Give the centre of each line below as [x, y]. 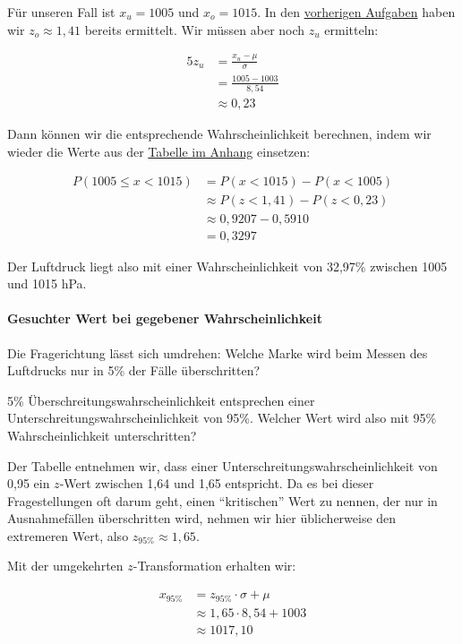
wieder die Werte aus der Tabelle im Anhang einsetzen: [159, 151]
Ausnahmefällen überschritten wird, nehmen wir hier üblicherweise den [202, 518]
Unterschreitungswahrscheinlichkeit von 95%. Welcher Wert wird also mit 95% [222, 418]
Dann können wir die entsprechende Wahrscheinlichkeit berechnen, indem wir [219, 134]
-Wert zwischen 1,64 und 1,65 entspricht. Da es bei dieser [217, 483]
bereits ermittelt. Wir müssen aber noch [195, 29]
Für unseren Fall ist [61, 12]
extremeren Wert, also [68, 535]
